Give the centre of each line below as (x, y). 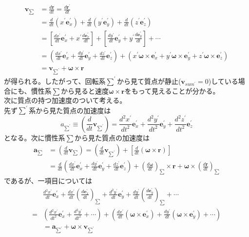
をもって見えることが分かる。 (172, 90)
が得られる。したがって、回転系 (55, 81)
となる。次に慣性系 (35, 137)
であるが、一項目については (48, 181)
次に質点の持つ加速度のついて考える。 (65, 100)
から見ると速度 (85, 90)
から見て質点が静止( (149, 81)
